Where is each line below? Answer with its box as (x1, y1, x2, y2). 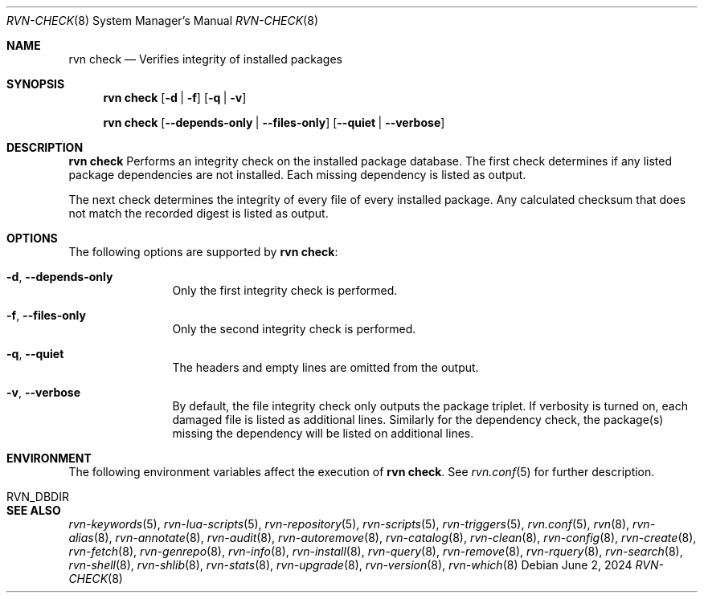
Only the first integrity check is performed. (172, 283, 398, 297)
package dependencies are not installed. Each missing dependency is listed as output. (68, 168, 526, 181)
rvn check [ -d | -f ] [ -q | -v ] (103, 91, 247, 104)
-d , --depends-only (6, 270, 113, 283)
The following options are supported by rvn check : (68, 245, 338, 259)
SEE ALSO (6, 503, 61, 517)
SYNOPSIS (6, 77, 65, 91)
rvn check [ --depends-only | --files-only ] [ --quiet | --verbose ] (103, 116, 445, 129)
